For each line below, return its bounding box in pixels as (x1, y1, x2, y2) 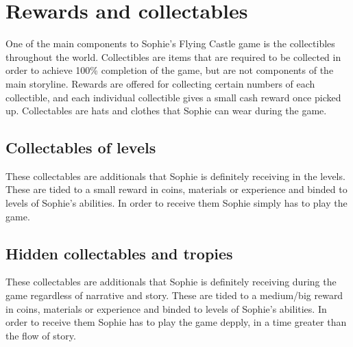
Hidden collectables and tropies (5, 242, 233, 264)
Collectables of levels (5, 137, 156, 158)
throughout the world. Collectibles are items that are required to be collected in (5, 49, 341, 64)
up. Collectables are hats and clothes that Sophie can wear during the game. (5, 103, 327, 118)
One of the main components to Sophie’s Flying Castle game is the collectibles (5, 36, 335, 51)
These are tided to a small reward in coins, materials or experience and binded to (5, 182, 348, 196)
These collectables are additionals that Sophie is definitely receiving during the (5, 274, 337, 289)
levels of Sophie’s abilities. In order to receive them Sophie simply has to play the (5, 196, 348, 210)
